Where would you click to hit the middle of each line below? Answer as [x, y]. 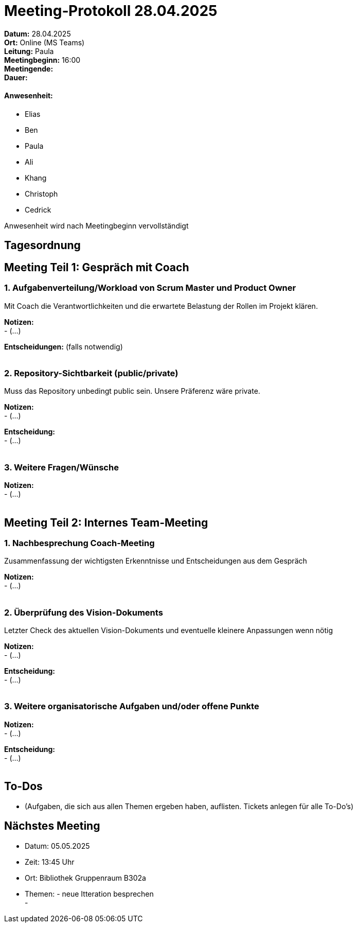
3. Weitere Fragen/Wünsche [61, 467]
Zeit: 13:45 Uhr [50, 862]
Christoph [41, 194]
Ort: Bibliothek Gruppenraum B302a [85, 878]
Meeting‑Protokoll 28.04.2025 [111, 11]
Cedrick [38, 209]
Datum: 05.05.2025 [57, 846]
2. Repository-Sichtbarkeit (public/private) [91, 373]
